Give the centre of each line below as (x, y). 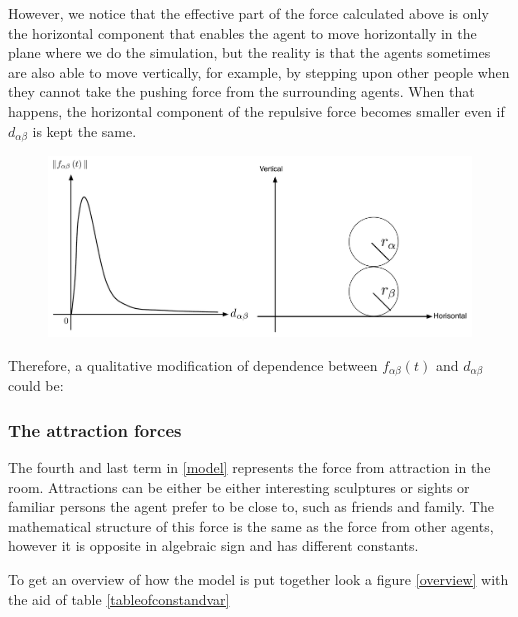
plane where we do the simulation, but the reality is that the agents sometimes (249, 52)
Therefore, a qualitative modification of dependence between (193, 364)
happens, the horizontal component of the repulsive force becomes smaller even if (256, 110)
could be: (36, 385)
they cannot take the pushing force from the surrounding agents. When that (241, 91)
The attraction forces (95, 429)
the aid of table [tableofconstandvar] (119, 598)
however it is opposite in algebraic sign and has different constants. (213, 545)
